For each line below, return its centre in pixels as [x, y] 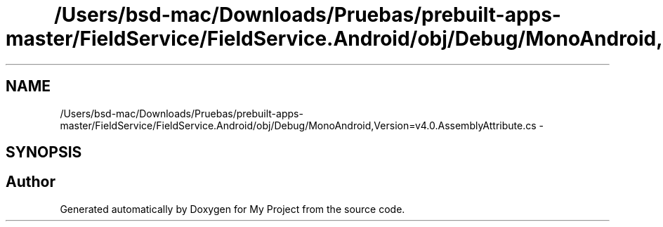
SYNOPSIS [44, 153]
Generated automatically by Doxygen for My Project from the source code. [232, 209]
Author [31, 182]
